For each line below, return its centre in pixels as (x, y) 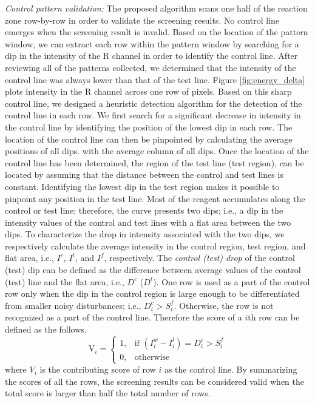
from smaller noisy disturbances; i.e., (73, 305)
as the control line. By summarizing (231, 369)
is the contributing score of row (98, 369)
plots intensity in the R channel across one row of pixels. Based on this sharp (148, 91)
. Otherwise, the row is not (224, 305)
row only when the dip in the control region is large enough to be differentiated (152, 293)
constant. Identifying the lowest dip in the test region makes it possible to (142, 186)
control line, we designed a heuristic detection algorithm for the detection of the (154, 103)
